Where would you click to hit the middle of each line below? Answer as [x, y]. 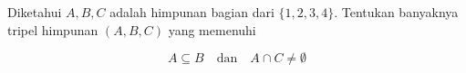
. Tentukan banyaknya [396, 12]
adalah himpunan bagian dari [192, 12]
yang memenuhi [212, 29]
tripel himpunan [53, 29]
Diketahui [35, 12]
